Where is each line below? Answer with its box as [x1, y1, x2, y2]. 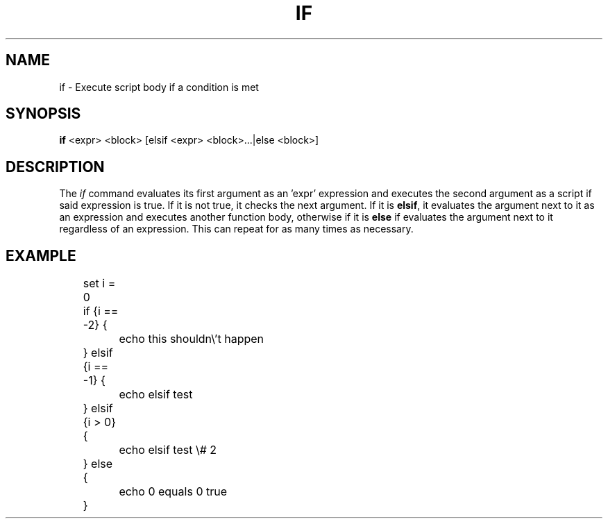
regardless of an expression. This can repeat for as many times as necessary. [59, 223, 414, 235]
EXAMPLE [6, 246, 76, 264]
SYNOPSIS [6, 105, 81, 123]
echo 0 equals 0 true [119, 484, 228, 499]
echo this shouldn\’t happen [119, 332, 264, 346]
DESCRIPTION [6, 158, 105, 176]
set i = [83, 276, 116, 291]
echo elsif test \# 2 [119, 443, 217, 457]
